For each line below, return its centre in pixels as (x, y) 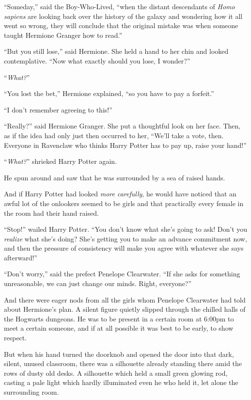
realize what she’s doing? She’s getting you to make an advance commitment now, (125, 238)
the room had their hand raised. (51, 213)
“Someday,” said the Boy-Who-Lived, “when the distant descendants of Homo (119, 6)
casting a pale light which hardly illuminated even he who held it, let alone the (121, 382)
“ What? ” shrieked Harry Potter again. (61, 161)
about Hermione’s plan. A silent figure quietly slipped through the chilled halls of (125, 309)
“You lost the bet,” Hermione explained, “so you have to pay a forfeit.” (109, 93)
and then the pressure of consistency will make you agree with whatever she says (124, 248)
